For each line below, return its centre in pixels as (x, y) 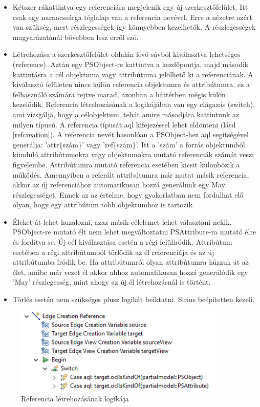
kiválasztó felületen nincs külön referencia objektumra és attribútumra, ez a (131, 84)
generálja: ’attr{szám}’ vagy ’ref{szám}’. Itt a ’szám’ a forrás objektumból (129, 144)
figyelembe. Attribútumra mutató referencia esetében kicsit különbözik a (126, 164)
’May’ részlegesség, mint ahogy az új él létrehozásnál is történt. (112, 282)
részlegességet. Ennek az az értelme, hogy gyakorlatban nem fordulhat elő (128, 194)
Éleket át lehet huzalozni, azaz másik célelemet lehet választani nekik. (122, 221)
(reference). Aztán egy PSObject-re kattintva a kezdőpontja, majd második (131, 64)
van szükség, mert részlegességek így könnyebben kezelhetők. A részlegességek (134, 27)
